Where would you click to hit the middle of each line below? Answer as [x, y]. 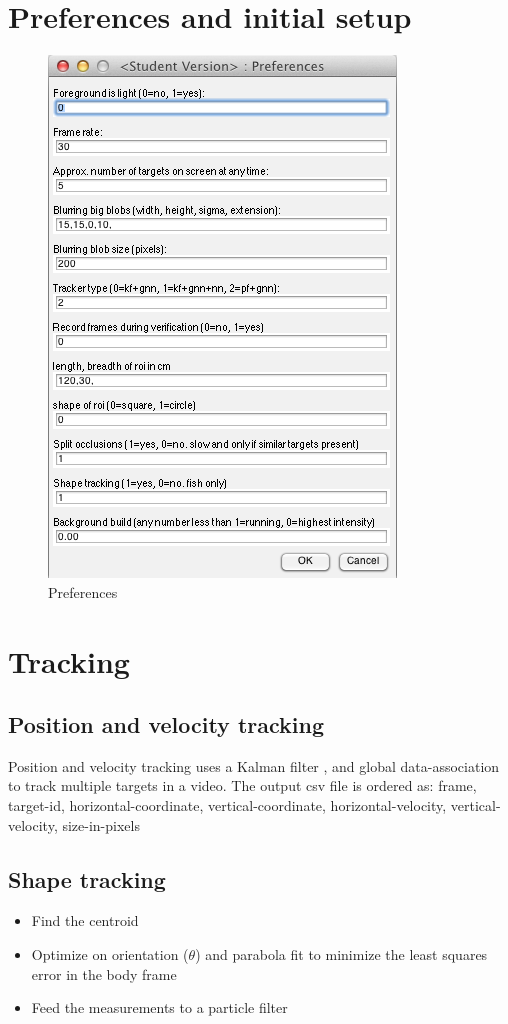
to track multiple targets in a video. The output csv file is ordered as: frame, [242, 785]
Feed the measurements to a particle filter [159, 1007]
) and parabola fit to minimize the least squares [341, 954]
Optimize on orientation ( [110, 954]
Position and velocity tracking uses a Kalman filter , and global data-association [254, 765]
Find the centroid [85, 920]
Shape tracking [87, 878]
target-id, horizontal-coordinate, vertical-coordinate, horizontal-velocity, [227, 805]
